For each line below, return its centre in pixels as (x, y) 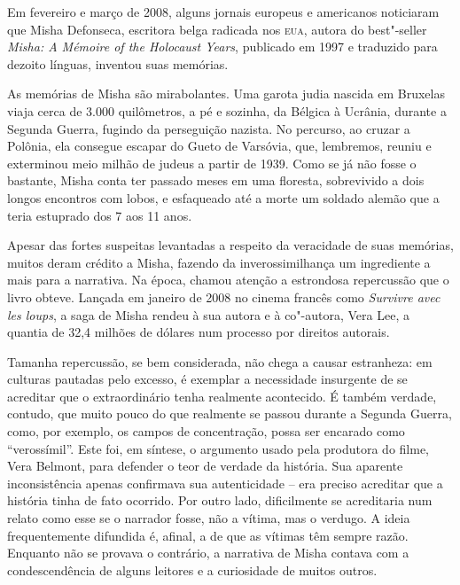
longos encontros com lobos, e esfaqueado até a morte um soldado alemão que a (223, 197)
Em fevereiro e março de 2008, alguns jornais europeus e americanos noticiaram (223, 12)
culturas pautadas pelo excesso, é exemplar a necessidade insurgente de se (207, 379)
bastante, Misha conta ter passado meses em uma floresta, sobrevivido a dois (216, 180)
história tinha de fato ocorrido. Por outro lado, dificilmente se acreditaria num (220, 500)
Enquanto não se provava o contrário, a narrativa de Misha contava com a (208, 553)
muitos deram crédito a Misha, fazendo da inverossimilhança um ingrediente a (219, 262)
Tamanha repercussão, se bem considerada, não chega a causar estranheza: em (220, 361)
